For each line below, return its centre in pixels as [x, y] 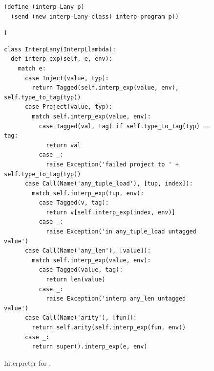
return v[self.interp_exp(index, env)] [110, 212]
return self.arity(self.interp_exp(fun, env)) [109, 327]
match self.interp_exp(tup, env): [88, 193]
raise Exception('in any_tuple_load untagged [121, 232]
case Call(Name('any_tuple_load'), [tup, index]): [109, 184]
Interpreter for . [28, 362]
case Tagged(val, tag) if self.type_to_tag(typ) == [125, 126]
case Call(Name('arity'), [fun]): [81, 318]
